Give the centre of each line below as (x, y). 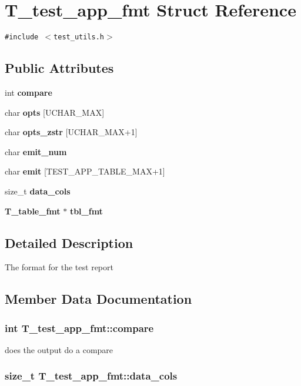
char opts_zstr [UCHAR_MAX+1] (71, 132)
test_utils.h (79, 37)
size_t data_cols (38, 191)
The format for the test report (59, 267)
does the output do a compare (59, 349)
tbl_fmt (86, 211)
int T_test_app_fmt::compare (79, 328)
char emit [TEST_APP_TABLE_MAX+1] (85, 171)
